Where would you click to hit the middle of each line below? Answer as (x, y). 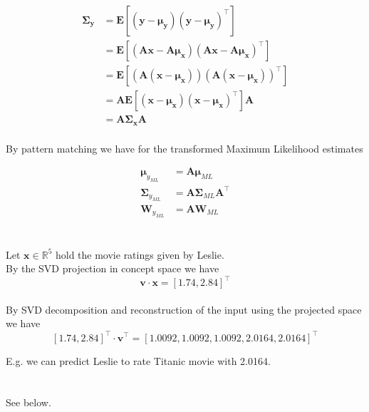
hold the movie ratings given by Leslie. (140, 254)
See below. (28, 402)
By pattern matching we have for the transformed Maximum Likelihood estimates (184, 148)
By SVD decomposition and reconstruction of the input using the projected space (184, 309)
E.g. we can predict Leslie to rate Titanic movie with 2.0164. (138, 360)
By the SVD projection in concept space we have (113, 268)
